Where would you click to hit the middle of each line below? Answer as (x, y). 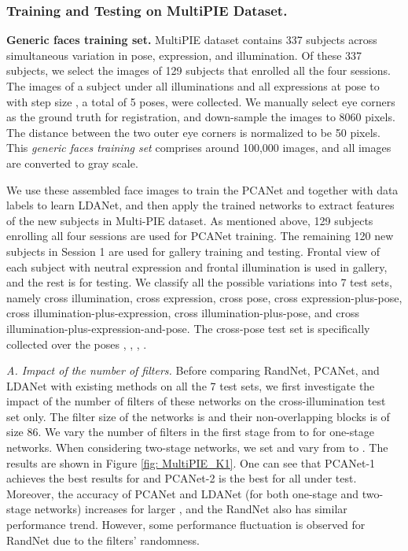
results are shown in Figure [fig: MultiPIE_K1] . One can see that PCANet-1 (191, 462)
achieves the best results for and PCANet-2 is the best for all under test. (182, 478)
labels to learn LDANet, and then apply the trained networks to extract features (200, 205)
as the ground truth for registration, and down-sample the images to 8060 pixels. (201, 117)
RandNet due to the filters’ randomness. (103, 540)
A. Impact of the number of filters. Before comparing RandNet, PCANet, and (193, 370)
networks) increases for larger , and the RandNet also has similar (191, 509)
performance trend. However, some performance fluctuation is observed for (186, 525)
